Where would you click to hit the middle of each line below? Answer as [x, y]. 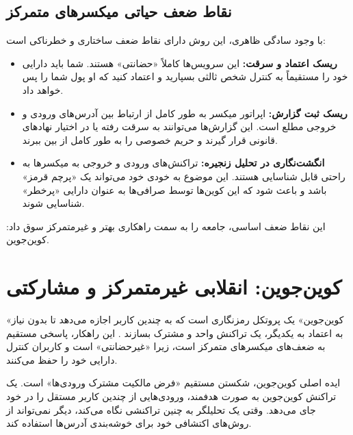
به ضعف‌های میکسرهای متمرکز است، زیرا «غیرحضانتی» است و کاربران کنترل [166, 346]
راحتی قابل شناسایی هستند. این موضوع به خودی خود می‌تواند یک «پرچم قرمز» [184, 176]
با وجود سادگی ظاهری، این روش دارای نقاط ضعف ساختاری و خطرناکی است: [166, 40]
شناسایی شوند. [53, 203]
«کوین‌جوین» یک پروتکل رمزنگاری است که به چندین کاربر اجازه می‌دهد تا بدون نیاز [175, 320]
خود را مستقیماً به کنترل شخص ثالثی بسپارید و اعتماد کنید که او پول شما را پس [185, 76]
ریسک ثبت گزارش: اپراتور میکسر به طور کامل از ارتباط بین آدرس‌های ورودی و [185, 113]
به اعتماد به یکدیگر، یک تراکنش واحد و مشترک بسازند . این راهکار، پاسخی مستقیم [175, 333]
